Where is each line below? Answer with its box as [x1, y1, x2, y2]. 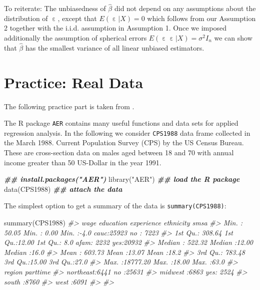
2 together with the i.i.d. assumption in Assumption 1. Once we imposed [4, 23, 226, 33]
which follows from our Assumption [147, 13, 256, 23]
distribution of [4, 13, 48, 23]
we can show [214, 33, 252, 43]
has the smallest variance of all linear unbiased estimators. [25, 42, 204, 53]
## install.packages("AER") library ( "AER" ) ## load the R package [4, 174, 240, 184]
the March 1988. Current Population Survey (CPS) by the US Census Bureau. [4, 137, 244, 148]
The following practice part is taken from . [4, 101, 134, 111]
